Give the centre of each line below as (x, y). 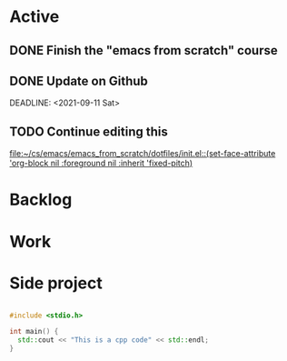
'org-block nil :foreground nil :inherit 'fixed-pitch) (101, 163)
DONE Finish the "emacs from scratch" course (144, 50)
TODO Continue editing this (89, 131)
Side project (56, 283)
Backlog (41, 200)
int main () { (34, 332)
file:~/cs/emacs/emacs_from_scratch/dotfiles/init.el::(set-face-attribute (143, 154)
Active (35, 17)
